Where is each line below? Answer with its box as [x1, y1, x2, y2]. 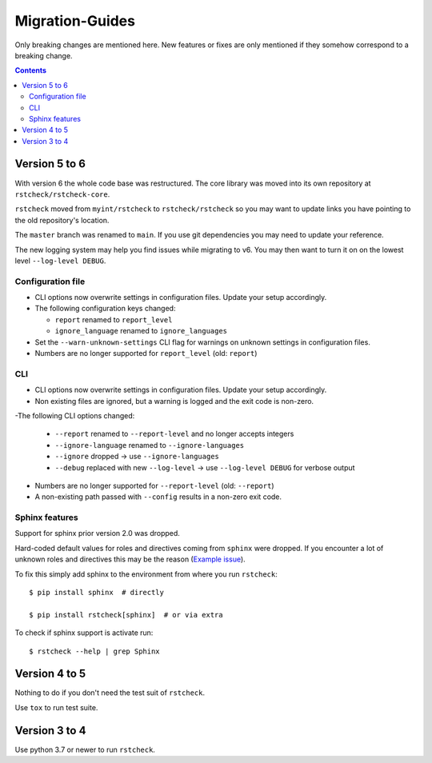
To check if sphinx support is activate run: [14, 628, 154, 637]
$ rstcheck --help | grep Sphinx [29, 646, 160, 656]
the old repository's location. [14, 215, 110, 225]
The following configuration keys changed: [34, 304, 176, 314]
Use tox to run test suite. [14, 702, 98, 712]
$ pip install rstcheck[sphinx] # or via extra [29, 610, 223, 619]
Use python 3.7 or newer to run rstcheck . [14, 745, 156, 754]
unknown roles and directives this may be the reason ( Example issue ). [14, 554, 246, 564]
